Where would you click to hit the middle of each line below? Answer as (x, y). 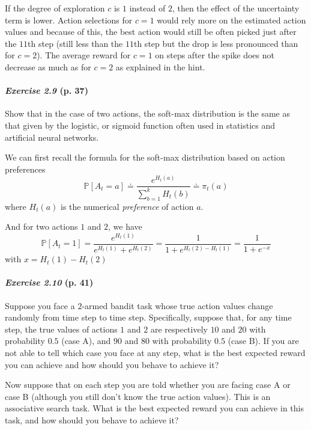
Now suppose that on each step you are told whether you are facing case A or (148, 385)
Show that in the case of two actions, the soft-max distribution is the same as (147, 113)
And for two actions (41, 226)
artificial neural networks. (52, 137)
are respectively (179, 329)
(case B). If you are (263, 341)
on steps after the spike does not (215, 55)
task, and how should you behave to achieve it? (92, 419)
